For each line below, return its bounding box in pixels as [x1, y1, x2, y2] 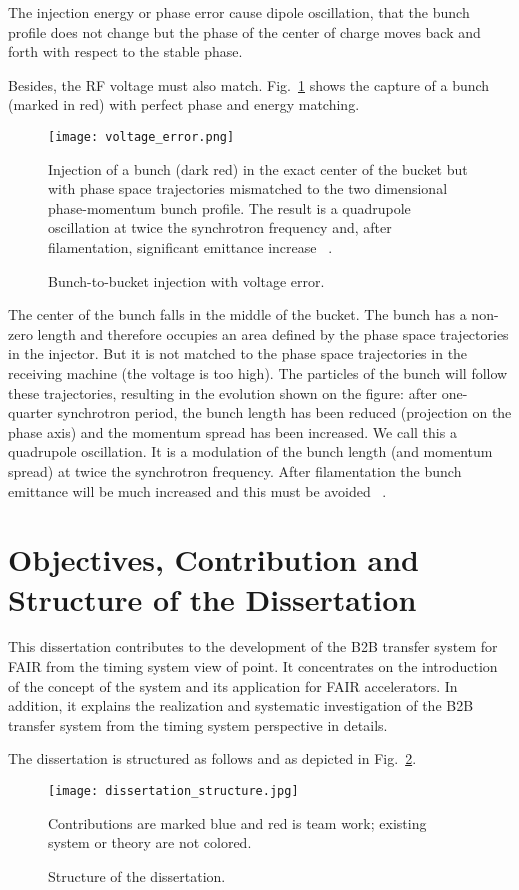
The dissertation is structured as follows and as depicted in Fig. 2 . [8, 748, 417, 769]
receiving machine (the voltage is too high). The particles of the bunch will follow [8, 362, 508, 383]
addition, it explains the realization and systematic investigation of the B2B [8, 695, 474, 716]
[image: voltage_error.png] [48, 129, 235, 144]
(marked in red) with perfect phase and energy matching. [8, 94, 360, 115]
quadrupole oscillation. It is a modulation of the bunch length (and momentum [8, 441, 493, 462]
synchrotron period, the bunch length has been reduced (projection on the [57, 402, 512, 423]
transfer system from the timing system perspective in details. [8, 714, 388, 735]
